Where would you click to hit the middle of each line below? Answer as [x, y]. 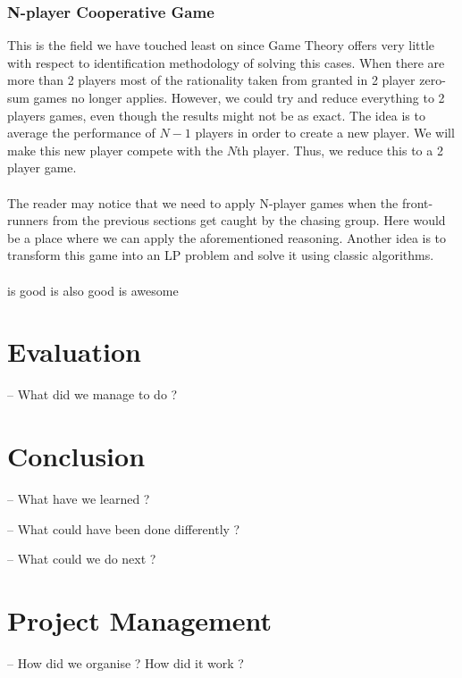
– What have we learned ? [79, 498]
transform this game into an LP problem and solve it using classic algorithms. [221, 255]
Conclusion [76, 456]
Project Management [140, 619]
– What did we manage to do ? [92, 394]
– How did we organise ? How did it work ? [126, 662]
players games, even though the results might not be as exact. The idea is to [216, 115]
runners [28, 220]
